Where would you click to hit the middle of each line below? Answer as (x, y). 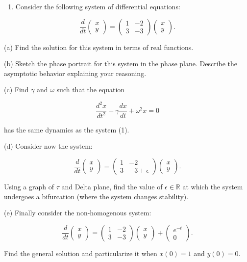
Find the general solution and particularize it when (81, 253)
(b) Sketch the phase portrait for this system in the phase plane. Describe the (121, 64)
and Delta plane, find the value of (112, 187)
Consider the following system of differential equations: (98, 6)
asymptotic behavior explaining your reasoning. (75, 73)
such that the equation (91, 90)
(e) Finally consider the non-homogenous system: (78, 213)
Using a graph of (29, 187)
